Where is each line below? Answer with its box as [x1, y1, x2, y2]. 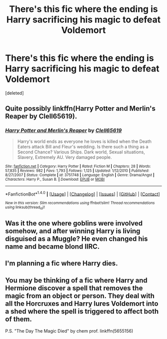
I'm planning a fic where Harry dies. [5, 259, 118, 268]
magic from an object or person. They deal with [5, 291, 155, 300]
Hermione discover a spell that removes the [5, 284, 143, 292]
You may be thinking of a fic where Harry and [5, 276, 148, 284]
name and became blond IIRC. [5, 242, 100, 251]
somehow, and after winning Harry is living [5, 227, 141, 235]
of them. [5, 315, 32, 323]
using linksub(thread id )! [5, 205, 45, 210]
